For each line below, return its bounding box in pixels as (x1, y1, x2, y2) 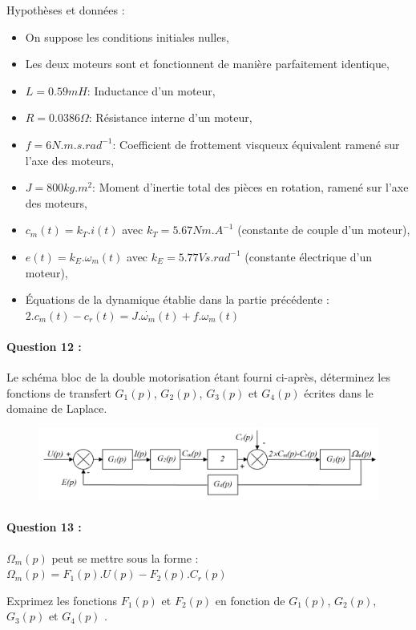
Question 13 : (6, 519, 82, 535)
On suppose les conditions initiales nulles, (25, 28, 229, 45)
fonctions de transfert (6, 384, 111, 401)
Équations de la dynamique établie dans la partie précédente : (25, 291, 330, 308)
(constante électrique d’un (244, 248, 373, 265)
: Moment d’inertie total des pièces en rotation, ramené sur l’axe (92, 179, 409, 196)
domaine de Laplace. (6, 400, 107, 417)
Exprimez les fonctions (6, 592, 118, 608)
